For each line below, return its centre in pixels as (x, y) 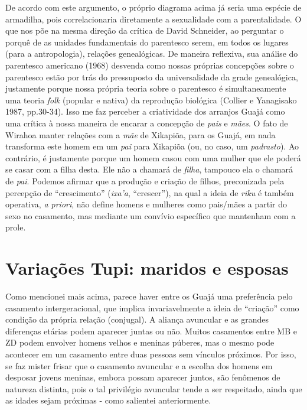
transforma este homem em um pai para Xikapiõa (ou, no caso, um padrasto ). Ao (152, 146)
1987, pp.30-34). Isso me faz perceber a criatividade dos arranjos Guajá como (145, 111)
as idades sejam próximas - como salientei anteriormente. (108, 400)
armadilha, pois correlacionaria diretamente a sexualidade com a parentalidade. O (153, 19)
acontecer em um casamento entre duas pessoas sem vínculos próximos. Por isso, (151, 354)
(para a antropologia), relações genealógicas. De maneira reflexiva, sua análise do (152, 53)
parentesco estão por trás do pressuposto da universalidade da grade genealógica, (152, 77)
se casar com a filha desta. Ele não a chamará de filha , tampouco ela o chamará (149, 169)
